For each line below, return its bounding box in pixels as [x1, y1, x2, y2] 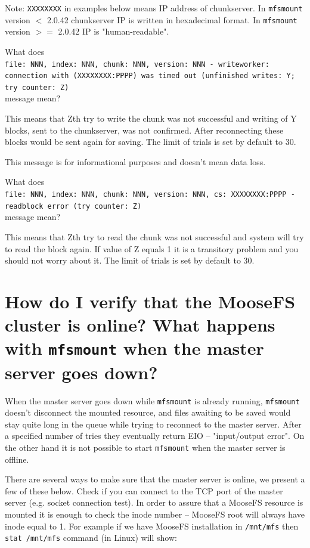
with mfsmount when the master [5, 336, 264, 360]
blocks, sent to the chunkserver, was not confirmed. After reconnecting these [5, 123, 284, 136]
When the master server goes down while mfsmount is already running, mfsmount [5, 394, 300, 407]
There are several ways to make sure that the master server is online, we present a [5, 473, 305, 485]
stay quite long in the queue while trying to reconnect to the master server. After [5, 417, 302, 430]
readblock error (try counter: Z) [5, 202, 142, 210]
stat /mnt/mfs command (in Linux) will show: [5, 531, 177, 544]
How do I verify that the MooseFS [5, 289, 296, 313]
